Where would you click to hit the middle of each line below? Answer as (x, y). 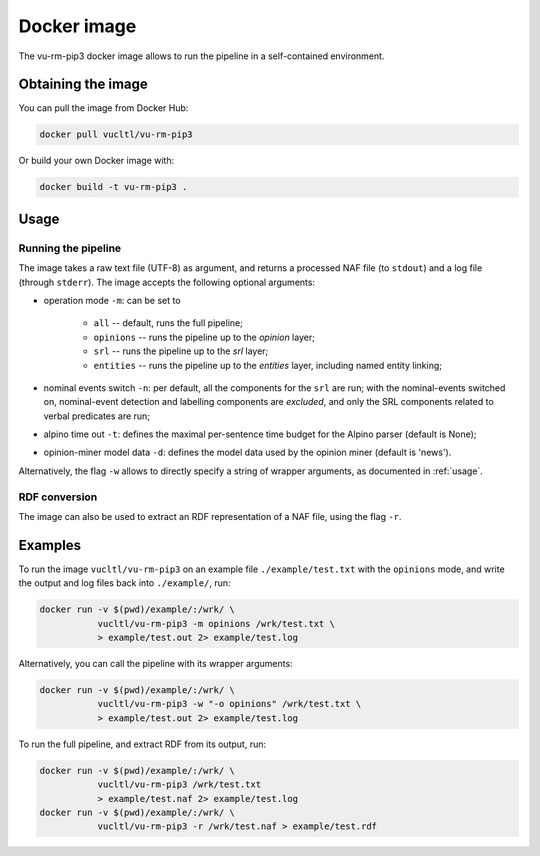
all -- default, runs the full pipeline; (168, 323)
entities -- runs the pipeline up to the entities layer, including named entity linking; (267, 365)
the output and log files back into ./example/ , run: (124, 583)
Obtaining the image (83, 84)
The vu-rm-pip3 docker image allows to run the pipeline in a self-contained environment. (201, 56)
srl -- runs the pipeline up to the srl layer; (181, 351)
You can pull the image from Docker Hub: (103, 108)
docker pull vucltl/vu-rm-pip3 (116, 134)
